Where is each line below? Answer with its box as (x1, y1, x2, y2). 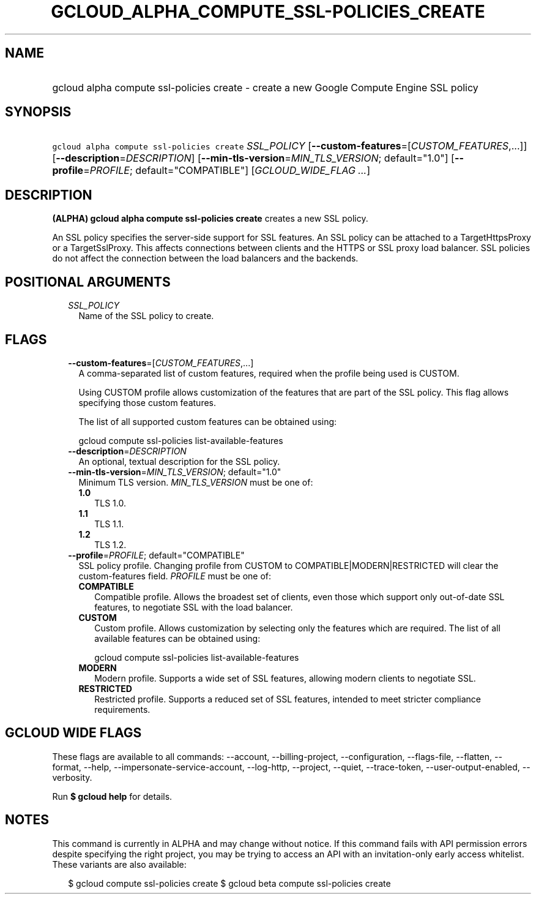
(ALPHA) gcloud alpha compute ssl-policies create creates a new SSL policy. (52, 213, 368, 224)
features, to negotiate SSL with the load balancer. (94, 601, 293, 612)
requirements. (94, 704, 151, 715)
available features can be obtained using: (94, 633, 261, 644)
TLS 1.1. (94, 518, 124, 529)
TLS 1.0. (94, 497, 126, 508)
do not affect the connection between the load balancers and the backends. (52, 253, 359, 264)
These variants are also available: (52, 859, 187, 870)
